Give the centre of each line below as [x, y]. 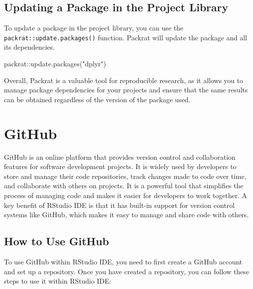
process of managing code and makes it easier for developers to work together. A [126, 195]
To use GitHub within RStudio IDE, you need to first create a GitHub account [123, 261]
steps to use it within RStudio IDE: [58, 281]
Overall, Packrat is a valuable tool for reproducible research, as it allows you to [124, 80]
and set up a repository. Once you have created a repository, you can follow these [126, 271]
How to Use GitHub [57, 241]
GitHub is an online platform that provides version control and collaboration [120, 157]
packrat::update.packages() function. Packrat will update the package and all [126, 37]
